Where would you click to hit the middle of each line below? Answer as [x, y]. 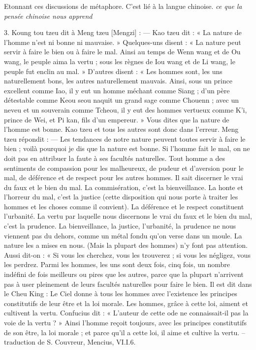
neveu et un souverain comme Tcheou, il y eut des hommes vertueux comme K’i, [126, 109]
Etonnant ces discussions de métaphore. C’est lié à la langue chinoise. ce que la [123, 6]
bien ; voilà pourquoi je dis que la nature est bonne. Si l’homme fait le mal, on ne [127, 148]
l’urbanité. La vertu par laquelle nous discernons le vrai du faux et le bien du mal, [128, 216]
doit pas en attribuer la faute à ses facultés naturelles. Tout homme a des [114, 158]
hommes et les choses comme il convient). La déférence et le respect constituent [124, 206]
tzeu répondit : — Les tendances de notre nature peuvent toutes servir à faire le [125, 138]
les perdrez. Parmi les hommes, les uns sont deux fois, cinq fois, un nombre [117, 264]
